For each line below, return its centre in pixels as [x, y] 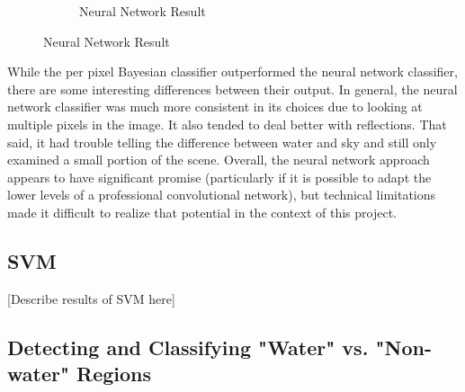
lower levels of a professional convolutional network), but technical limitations [222, 195]
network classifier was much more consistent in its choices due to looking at [215, 107]
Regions [114, 374]
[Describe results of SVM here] [91, 298]
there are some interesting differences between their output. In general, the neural [232, 89]
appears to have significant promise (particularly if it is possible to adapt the [219, 177]
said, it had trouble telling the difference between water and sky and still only [222, 142]
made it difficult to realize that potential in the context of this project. [202, 212]
